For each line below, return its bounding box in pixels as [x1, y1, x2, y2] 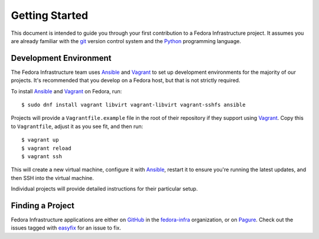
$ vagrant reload [21, 145, 71, 152]
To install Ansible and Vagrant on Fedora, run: [11, 87, 122, 94]
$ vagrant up [21, 136, 59, 143]
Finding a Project [11, 201, 75, 211]
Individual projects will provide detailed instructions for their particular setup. [11, 185, 198, 192]
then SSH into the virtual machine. [11, 174, 94, 181]
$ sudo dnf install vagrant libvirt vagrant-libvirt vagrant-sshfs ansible [21, 102, 246, 109]
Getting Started [11, 9, 89, 22]
